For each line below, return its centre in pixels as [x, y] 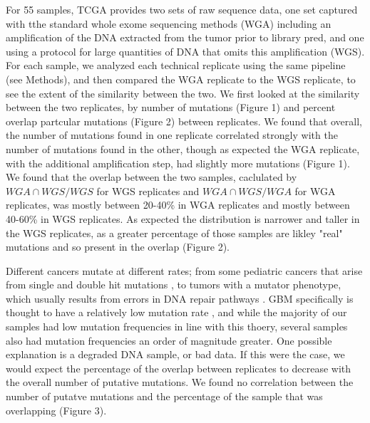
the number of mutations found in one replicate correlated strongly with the [172, 135]
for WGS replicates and [148, 190]
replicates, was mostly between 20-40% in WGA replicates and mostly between [178, 205]
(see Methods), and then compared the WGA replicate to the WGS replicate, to [181, 79]
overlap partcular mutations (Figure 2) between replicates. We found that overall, [184, 121]
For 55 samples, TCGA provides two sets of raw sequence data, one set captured [182, 9]
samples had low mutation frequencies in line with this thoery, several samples [177, 327]
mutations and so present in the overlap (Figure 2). [118, 247]
